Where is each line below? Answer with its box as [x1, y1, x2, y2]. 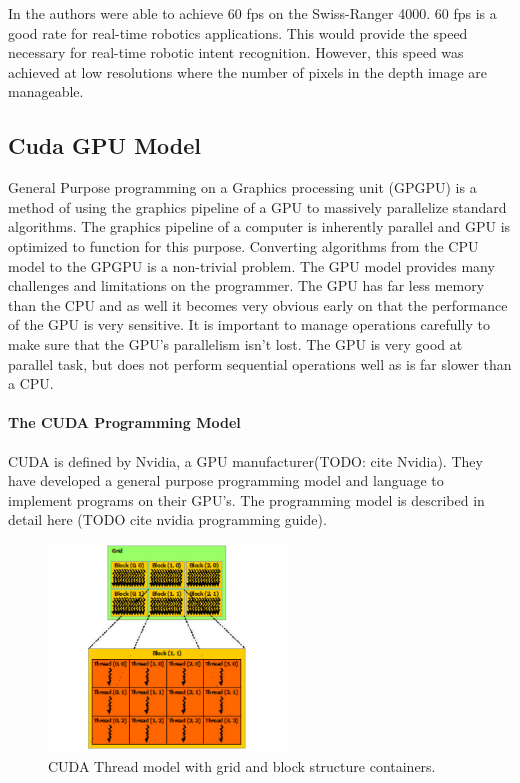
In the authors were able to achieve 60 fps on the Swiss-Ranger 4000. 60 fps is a [8, 3, 497, 23]
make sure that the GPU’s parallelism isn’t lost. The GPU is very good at [8, 333, 463, 354]
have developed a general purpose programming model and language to [8, 470, 444, 491]
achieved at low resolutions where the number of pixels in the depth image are [8, 61, 488, 82]
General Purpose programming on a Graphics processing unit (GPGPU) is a [8, 177, 477, 198]
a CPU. [8, 373, 54, 394]
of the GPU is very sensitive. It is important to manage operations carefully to [8, 314, 490, 335]
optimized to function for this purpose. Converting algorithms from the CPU [8, 235, 479, 256]
